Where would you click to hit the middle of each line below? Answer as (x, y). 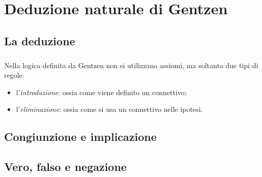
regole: (14, 75)
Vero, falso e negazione (65, 167)
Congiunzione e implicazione (80, 137)
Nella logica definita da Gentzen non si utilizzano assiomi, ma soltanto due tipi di (131, 65)
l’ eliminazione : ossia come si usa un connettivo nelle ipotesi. (109, 109)
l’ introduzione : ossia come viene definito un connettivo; (101, 92)
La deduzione (40, 40)
